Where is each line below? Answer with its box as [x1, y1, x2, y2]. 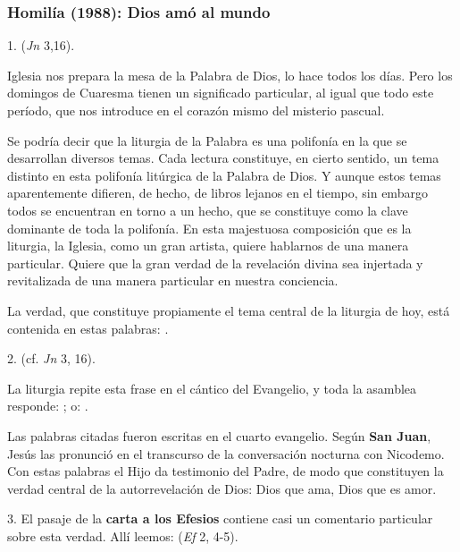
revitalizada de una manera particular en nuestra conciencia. [7, 271, 339, 290]
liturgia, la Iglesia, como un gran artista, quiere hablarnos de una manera [7, 236, 409, 255]
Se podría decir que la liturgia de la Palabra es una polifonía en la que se [7, 131, 407, 149]
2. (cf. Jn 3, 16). [7, 349, 96, 368]
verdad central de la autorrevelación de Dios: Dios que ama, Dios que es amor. [7, 479, 437, 497]
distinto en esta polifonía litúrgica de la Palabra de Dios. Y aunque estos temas [7, 166, 441, 184]
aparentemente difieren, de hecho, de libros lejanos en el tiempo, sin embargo [7, 183, 428, 202]
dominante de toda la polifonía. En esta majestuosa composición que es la [7, 218, 412, 237]
